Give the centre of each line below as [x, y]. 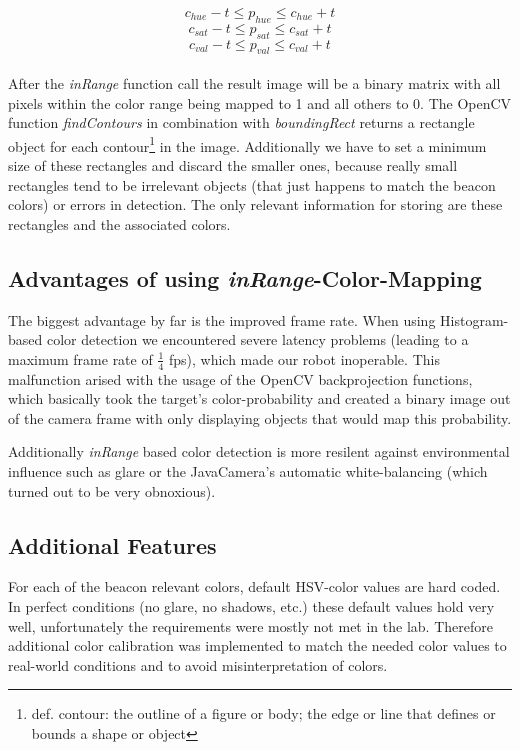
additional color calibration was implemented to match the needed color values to [257, 645]
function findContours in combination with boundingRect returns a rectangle [241, 122]
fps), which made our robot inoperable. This [304, 358]
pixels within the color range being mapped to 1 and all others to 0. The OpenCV [260, 102]
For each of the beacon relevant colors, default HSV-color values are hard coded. [254, 586]
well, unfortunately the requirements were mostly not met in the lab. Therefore [250, 625]
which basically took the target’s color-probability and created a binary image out [259, 398]
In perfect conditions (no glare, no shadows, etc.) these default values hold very [251, 605]
